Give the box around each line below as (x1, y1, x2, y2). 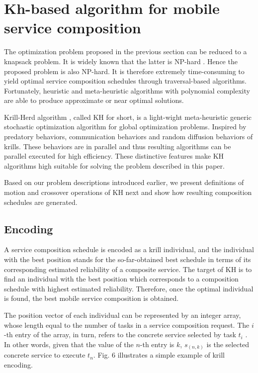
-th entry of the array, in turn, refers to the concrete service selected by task (4, 329, 236, 340)
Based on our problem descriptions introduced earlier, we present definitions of (4, 177, 244, 187)
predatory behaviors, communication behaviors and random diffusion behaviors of (4, 131, 253, 142)
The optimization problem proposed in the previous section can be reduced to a (4, 46, 247, 57)
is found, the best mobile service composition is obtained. (4, 293, 179, 303)
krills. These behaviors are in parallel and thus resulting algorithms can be (4, 141, 231, 151)
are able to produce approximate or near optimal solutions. (4, 95, 184, 105)
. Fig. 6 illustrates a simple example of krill (93, 350, 225, 360)
